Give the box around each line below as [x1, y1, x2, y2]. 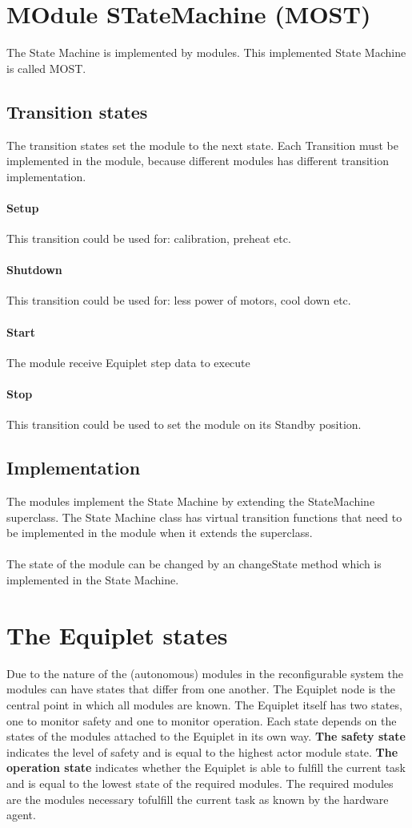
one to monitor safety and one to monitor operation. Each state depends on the [6, 712, 397, 729]
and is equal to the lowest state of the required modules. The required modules [6, 774, 394, 791]
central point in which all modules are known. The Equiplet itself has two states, [6, 696, 402, 713]
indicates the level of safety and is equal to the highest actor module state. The [6, 743, 398, 760]
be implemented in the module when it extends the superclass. [6, 524, 313, 541]
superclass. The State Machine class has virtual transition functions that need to [6, 508, 402, 525]
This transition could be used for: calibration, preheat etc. [6, 230, 291, 247]
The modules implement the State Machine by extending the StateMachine [6, 493, 375, 510]
